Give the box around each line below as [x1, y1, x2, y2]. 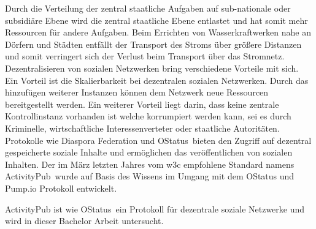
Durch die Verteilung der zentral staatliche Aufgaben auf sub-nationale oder [5, 2, 291, 14]
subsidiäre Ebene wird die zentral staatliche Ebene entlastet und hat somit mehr [5, 13, 308, 26]
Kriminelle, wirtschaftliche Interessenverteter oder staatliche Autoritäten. [5, 121, 280, 134]
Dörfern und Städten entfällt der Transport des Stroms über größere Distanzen [5, 37, 302, 50]
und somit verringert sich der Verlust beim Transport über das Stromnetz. [5, 50, 285, 62]
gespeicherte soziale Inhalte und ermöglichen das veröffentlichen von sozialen [5, 146, 293, 159]
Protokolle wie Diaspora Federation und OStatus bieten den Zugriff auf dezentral [5, 133, 312, 146]
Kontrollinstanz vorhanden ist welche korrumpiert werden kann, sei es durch [5, 110, 291, 122]
